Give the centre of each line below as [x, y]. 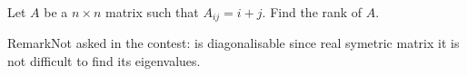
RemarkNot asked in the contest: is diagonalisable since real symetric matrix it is [233, 43]
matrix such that [152, 12]
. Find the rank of [312, 12]
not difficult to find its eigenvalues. [104, 61]
